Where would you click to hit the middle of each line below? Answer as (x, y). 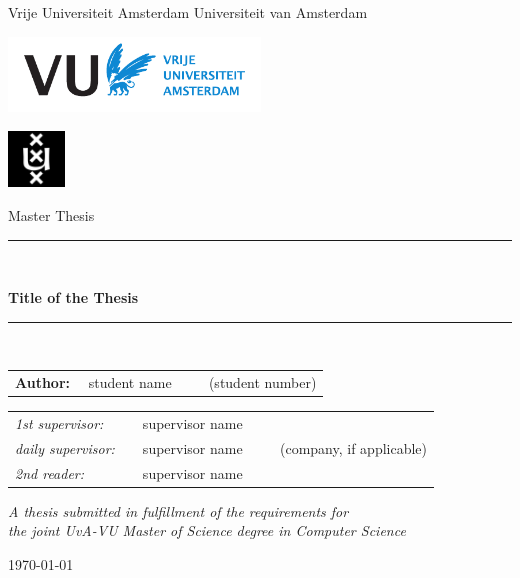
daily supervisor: (65, 447)
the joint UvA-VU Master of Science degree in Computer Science (207, 530)
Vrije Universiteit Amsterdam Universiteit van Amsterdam (188, 12)
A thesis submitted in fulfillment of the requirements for (178, 510)
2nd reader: (50, 472)
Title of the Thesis (73, 297)
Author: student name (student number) (166, 382)
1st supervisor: (59, 423)
